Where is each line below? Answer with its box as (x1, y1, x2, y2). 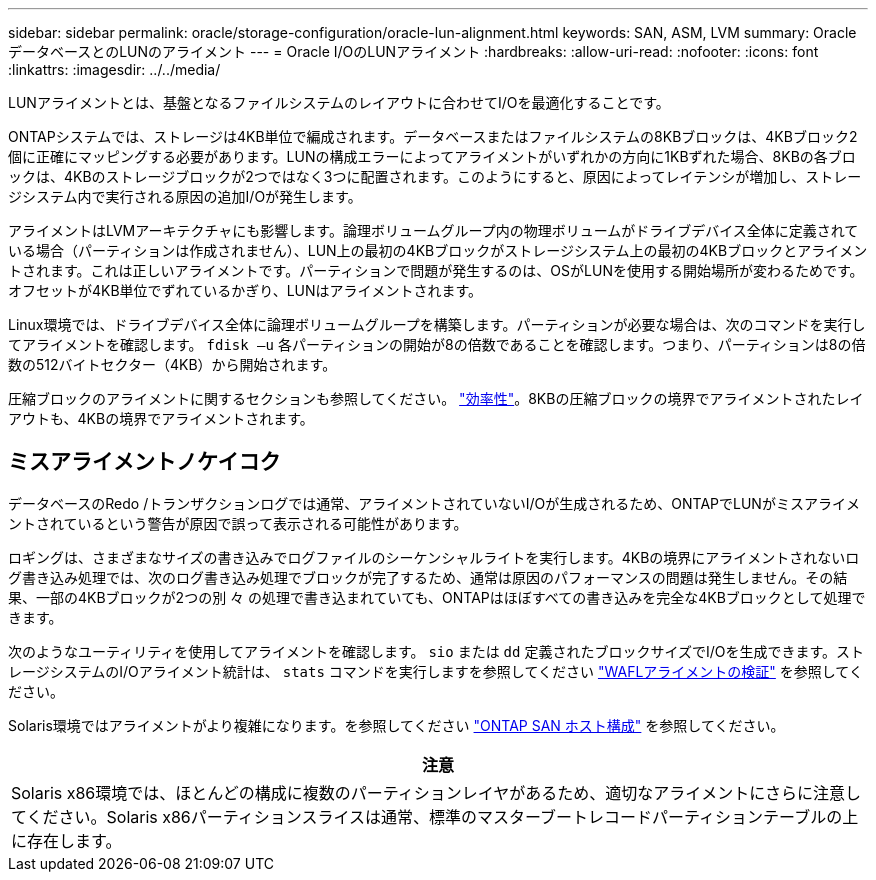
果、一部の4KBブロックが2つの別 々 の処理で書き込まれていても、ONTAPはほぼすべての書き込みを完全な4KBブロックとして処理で (8, 588, 866, 606)
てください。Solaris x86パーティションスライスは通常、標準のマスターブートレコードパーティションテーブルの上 (11, 806, 859, 827)
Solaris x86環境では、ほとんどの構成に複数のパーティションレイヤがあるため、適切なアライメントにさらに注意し (11, 782, 862, 803)
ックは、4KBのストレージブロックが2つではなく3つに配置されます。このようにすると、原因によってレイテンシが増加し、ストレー (8, 168, 862, 185)
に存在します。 (11, 830, 122, 851)
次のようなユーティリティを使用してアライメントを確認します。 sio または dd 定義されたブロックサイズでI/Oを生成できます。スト (8, 642, 865, 660)
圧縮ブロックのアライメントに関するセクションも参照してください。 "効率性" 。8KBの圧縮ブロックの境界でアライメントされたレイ (8, 390, 864, 407)
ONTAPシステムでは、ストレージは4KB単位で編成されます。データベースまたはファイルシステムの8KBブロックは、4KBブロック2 (8, 128, 858, 145)
